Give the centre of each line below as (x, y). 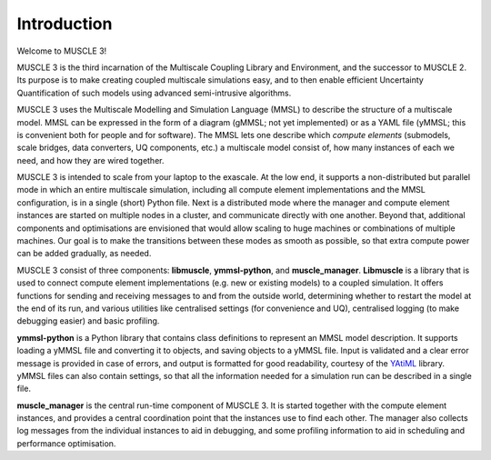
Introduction (65, 24)
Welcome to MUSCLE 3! (62, 51)
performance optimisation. (66, 443)
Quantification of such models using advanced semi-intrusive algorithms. (154, 93)
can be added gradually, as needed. (84, 254)
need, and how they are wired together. (90, 160)
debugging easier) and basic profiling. (88, 321)
